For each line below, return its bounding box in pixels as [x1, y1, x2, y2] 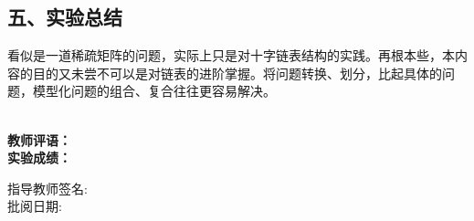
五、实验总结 [7, 3, 122, 31]
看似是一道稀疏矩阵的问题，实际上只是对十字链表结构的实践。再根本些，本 [7, 46, 455, 65]
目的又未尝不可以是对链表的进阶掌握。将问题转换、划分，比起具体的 [32, 63, 442, 82]
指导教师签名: [7, 178, 88, 197]
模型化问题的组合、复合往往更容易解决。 [32, 81, 276, 100]
